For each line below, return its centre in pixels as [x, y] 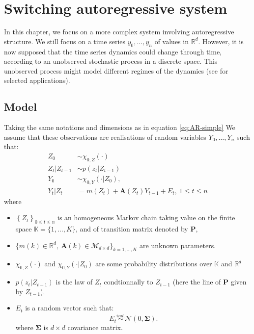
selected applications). [37, 80]
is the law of [74, 282]
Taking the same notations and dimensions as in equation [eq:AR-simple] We [120, 127]
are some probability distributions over [154, 264]
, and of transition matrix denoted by [132, 228]
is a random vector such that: [70, 308]
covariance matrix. [95, 327]
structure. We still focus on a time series [65, 41]
